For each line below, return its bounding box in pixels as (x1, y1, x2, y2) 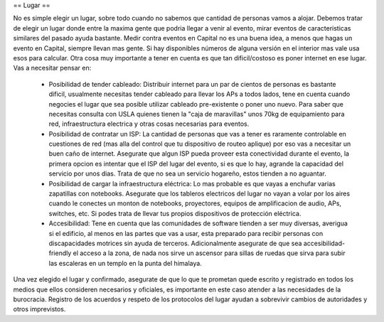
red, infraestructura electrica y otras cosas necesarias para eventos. (48, 119, 250, 128)
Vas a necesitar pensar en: (13, 64, 92, 73)
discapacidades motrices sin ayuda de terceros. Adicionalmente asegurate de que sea (48, 239, 302, 247)
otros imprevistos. (13, 305, 66, 313)
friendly (48, 249, 72, 257)
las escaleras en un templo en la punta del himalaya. (48, 259, 202, 267)
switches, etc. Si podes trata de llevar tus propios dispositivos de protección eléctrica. (48, 209, 302, 218)
